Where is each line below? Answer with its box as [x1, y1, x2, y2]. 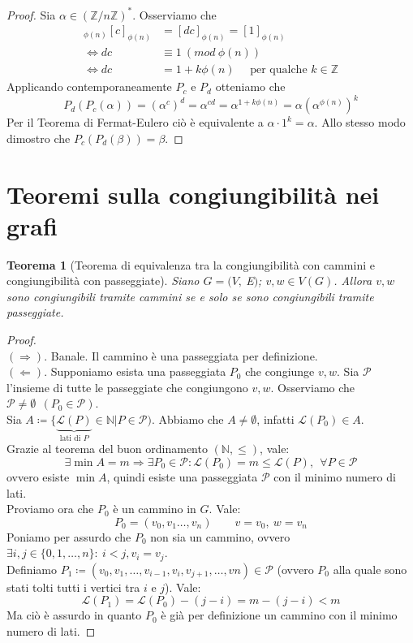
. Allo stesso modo [314, 114, 406, 131]
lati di [59, 434, 81, 442]
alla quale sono [333, 560, 407, 577]
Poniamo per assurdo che [6, 528, 131, 545]
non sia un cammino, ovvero [150, 528, 290, 545]
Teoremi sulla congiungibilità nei [6, 177, 380, 210]
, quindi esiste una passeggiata [106, 468, 258, 485]
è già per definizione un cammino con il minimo [161, 606, 398, 624]
